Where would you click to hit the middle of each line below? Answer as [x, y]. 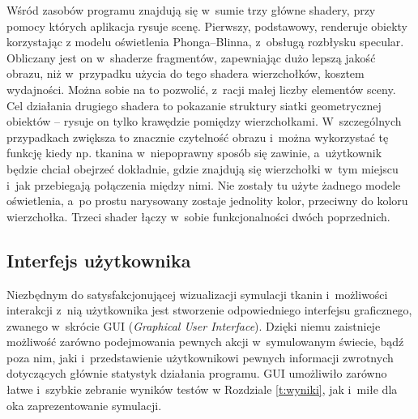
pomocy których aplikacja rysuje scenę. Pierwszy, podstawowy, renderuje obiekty [207, 26]
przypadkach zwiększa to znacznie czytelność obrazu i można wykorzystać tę [198, 137]
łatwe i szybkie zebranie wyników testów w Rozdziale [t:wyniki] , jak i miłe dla [202, 389]
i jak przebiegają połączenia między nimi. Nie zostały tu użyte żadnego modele [204, 184]
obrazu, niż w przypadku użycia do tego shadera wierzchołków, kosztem [186, 73]
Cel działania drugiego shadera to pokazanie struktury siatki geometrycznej [194, 105]
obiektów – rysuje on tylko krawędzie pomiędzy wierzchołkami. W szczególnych [204, 121]
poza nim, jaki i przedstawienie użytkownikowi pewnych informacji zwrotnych [200, 357]
